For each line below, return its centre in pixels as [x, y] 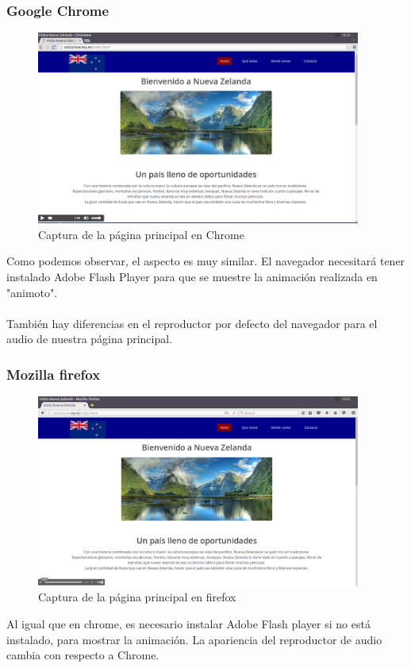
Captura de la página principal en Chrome [141, 234]
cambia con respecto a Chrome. [83, 655]
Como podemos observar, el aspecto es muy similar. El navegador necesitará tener [206, 261]
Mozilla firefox [54, 374]
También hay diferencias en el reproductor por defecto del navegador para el [192, 323]
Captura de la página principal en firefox [137, 597]
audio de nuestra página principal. [90, 339]
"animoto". [32, 292]
